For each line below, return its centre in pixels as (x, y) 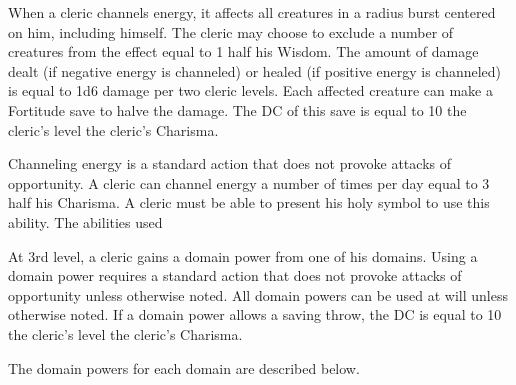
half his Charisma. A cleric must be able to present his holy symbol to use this (249, 202)
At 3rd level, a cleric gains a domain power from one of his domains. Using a (243, 255)
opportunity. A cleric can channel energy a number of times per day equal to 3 (249, 182)
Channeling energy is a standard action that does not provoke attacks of (229, 163)
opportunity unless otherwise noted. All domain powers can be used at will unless (258, 294)
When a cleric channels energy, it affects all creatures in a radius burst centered (252, 12)
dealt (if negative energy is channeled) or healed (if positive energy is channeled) (255, 70)
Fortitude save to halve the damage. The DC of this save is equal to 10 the (237, 109)
